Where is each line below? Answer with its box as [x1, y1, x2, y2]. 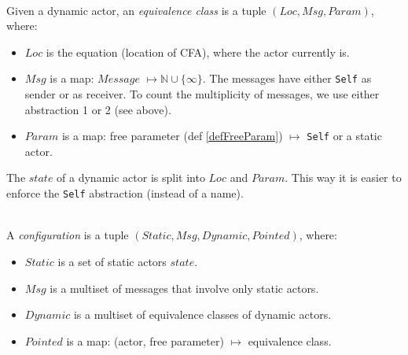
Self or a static [307, 128, 382, 144]
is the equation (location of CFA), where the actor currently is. [46, 43, 350, 60]
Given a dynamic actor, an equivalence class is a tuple [6, 2, 266, 18]
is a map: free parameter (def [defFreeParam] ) [61, 128, 283, 144]
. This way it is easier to [285, 169, 402, 186]
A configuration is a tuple [6, 227, 129, 243]
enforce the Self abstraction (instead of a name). [6, 185, 244, 202]
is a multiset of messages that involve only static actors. [50, 279, 319, 296]
